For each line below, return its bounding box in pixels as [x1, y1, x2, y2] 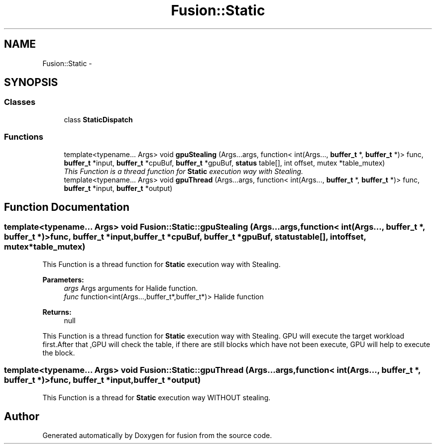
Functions [4, 132, 43, 142]
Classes [4, 97, 36, 107]
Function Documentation [4, 200, 129, 213]
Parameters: [42, 275, 84, 284]
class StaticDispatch [64, 115, 133, 124]
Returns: [42, 307, 72, 316]
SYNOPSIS [4, 76, 58, 89]
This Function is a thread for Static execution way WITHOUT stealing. [42, 393, 271, 402]
